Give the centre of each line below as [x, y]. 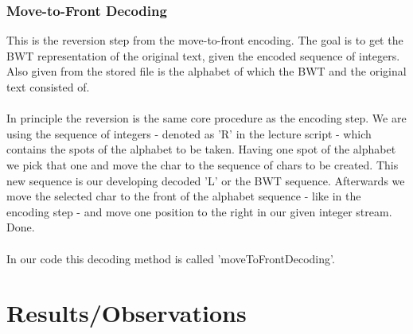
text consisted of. [48, 87]
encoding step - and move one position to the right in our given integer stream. [199, 211]
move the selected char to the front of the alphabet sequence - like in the [184, 196]
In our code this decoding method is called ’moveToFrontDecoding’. [171, 258]
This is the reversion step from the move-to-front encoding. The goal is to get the [205, 40]
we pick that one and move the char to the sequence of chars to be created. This [203, 164]
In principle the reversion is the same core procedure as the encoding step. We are [206, 118]
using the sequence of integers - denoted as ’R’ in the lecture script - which [189, 133]
